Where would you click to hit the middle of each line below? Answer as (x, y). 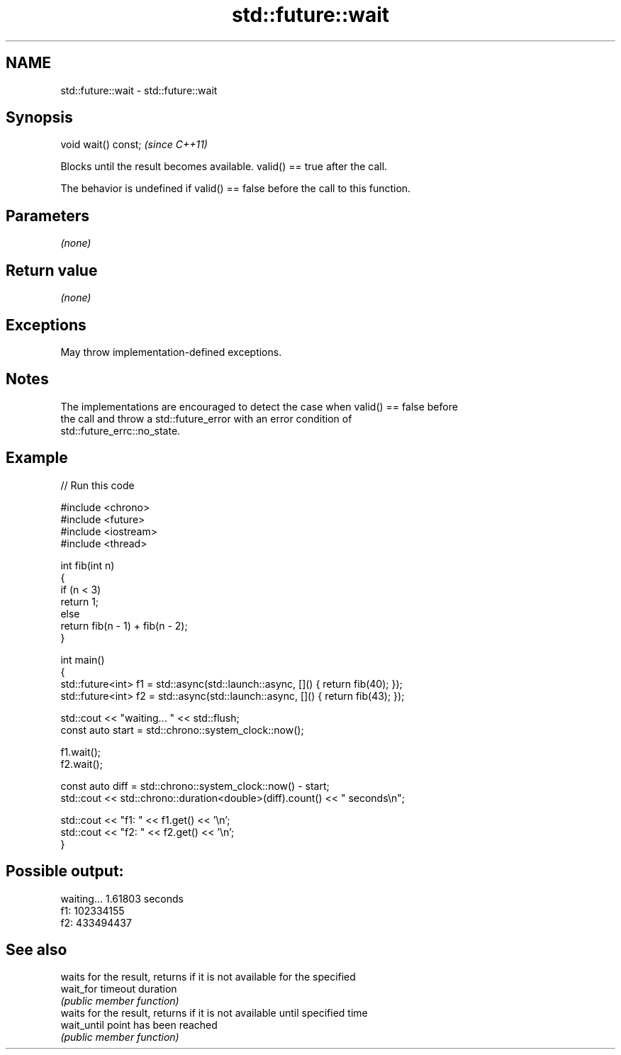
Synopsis (39, 118)
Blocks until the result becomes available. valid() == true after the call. (224, 167)
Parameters (47, 216)
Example (37, 458)
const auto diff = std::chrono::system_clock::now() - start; (195, 786)
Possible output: (65, 871)
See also (37, 949)
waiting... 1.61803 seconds (122, 898)
